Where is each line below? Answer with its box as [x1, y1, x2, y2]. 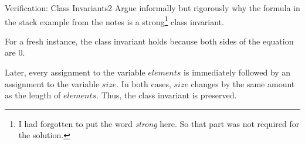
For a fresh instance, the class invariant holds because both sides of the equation [5, 35, 294, 47]
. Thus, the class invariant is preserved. [96, 89, 237, 101]
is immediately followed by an [184, 66, 291, 78]
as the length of [5, 89, 61, 101]
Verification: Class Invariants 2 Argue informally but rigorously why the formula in [5, 2, 300, 13]
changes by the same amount [191, 77, 295, 90]
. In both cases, [116, 77, 171, 90]
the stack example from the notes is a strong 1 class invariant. [5, 13, 224, 28]
